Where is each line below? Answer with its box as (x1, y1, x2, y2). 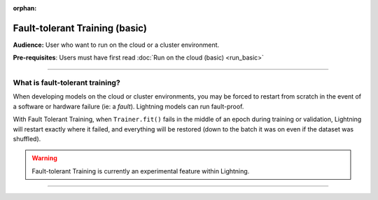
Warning (31, 154, 57, 162)
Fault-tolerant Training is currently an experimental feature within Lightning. (31, 166, 250, 175)
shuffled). (13, 135, 41, 143)
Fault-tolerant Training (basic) (13, 22, 147, 34)
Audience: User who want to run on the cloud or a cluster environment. (13, 41, 220, 49)
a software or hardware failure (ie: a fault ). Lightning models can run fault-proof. (13, 102, 244, 110)
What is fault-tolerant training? (13, 78, 120, 87)
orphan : (13, 4, 37, 12)
